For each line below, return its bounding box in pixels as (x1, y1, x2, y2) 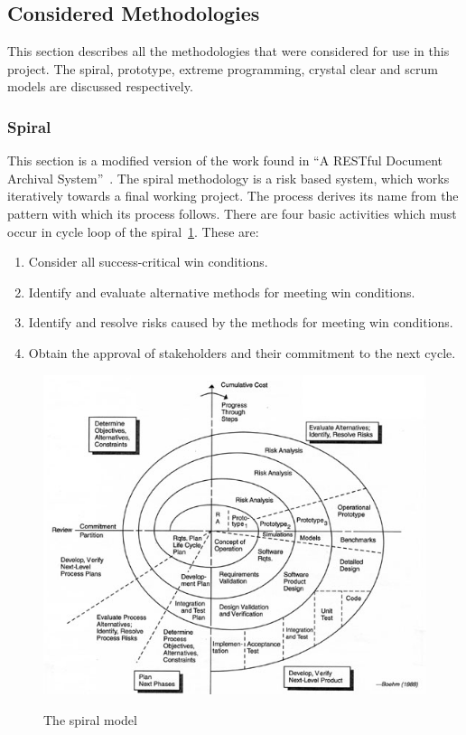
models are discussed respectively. (7, 77, 193, 96)
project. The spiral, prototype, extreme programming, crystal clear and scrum (7, 59, 438, 78)
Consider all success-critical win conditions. (28, 252, 268, 271)
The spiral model (43, 710, 137, 729)
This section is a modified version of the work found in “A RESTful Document (7, 151, 443, 170)
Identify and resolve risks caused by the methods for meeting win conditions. (28, 313, 453, 332)
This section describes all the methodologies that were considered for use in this (7, 42, 450, 61)
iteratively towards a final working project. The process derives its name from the (7, 186, 459, 205)
